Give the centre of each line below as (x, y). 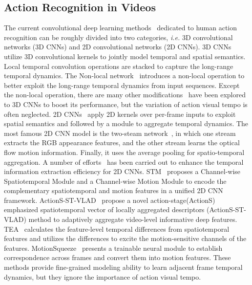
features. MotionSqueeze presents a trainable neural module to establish (113, 248)
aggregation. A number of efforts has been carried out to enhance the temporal (124, 162)
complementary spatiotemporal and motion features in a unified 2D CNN (114, 190)
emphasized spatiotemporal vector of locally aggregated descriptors (104, 209)
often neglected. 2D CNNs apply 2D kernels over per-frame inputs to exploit (120, 114)
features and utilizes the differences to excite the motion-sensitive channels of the (125, 238)
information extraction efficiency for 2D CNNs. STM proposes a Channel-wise (122, 171)
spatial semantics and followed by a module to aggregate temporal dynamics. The (126, 123)
